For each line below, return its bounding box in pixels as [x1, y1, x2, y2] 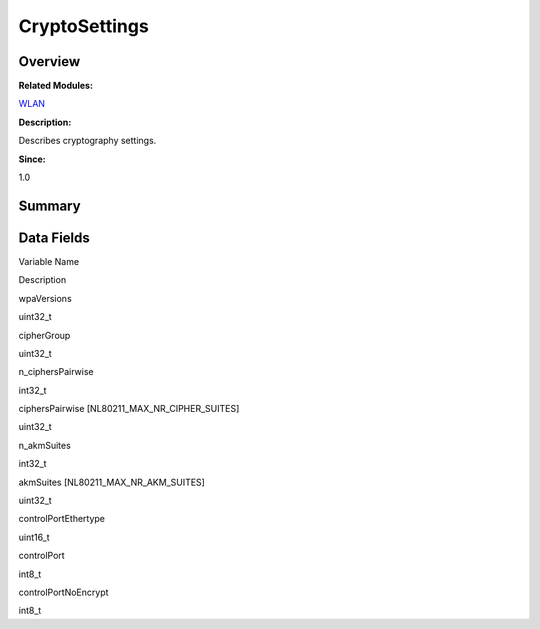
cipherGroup [18, 329, 71, 341]
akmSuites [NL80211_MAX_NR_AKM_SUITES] [18, 476, 205, 488]
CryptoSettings [18, 15, 149, 37]
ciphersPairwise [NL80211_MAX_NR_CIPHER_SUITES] [18, 403, 240, 415]
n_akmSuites [18, 439, 72, 451]
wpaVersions [18, 292, 72, 304]
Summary [18, 197, 81, 214]
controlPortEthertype [18, 513, 105, 525]
